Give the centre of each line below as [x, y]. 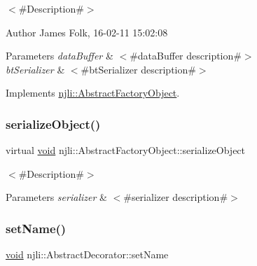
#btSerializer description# [138, 69]
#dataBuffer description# [186, 56]
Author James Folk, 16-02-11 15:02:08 [87, 32]
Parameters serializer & [56, 197]
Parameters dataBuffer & [60, 56]
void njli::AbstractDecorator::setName [87, 254]
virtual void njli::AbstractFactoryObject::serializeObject [126, 150]
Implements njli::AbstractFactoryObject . [93, 93]
